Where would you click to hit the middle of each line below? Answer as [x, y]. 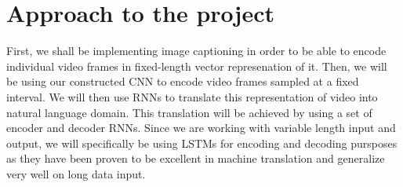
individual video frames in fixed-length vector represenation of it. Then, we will [197, 66]
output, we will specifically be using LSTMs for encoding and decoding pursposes [202, 143]
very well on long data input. [76, 173]
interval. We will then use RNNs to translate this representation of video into [192, 96]
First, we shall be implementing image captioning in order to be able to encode [196, 51]
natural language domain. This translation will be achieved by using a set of [189, 112]
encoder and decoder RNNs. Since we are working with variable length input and [201, 128]
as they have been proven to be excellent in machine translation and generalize [196, 158]
